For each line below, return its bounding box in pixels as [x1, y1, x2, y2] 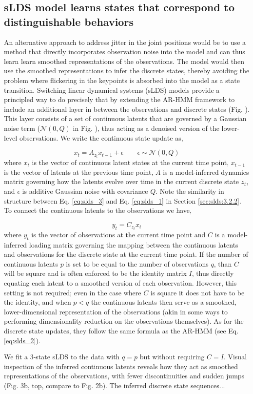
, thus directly [192, 268, 234, 278]
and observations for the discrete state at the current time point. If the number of [4, 249, 249, 259]
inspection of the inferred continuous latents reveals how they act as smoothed [4, 361, 238, 371]
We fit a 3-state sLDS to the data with [4, 352, 120, 362]
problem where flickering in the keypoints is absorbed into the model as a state [4, 75, 240, 85]
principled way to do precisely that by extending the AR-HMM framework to [4, 94, 235, 104]
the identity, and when [4, 297, 71, 307]
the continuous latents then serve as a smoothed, [91, 297, 237, 307]
